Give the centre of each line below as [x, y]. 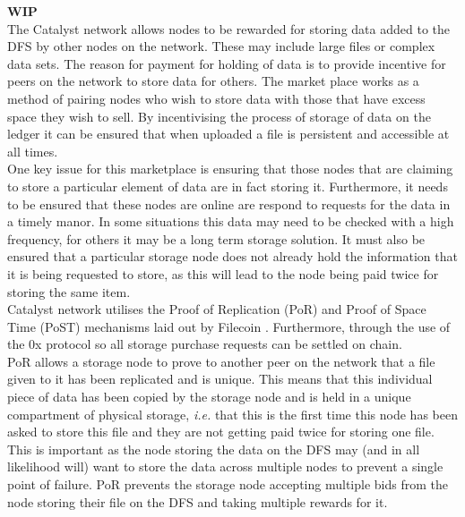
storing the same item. [69, 291]
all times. [33, 151]
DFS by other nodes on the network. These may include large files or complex [221, 46]
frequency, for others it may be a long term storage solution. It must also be [216, 238]
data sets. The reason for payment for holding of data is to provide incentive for [227, 63]
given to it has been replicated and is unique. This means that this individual [220, 379]
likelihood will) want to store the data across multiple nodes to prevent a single [225, 466]
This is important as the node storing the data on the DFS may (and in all [214, 449]
